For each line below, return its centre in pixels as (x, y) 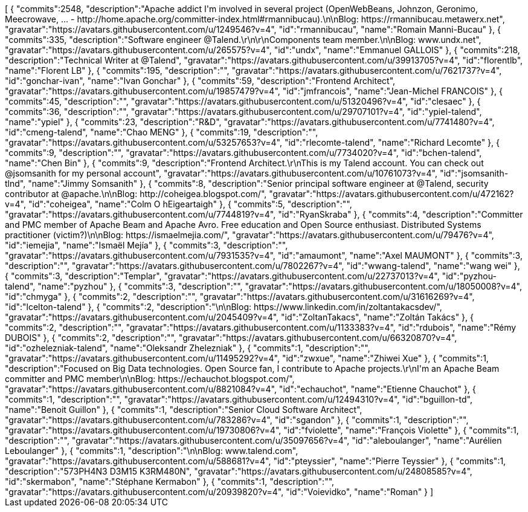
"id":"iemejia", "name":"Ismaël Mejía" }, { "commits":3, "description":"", (146, 245)
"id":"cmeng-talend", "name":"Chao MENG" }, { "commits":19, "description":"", (162, 132)
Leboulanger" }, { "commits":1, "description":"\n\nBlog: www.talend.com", (152, 451)
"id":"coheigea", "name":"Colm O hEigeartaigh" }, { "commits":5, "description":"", (190, 204)
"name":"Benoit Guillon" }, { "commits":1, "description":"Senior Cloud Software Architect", (184, 410)
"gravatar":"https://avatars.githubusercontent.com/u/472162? (391, 194)
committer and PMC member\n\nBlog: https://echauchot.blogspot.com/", (150, 379)
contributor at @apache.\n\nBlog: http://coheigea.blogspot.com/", (136, 194)
